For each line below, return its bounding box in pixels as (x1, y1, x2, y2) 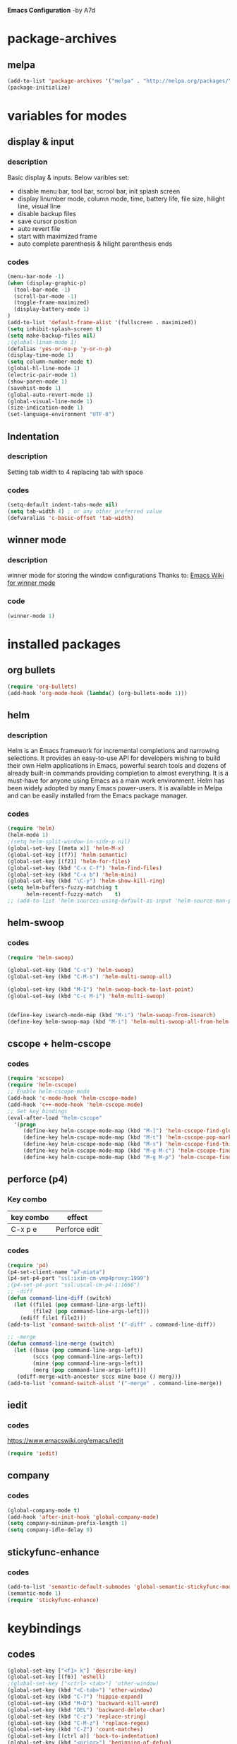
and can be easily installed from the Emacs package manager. (7, 791, 188, 800)
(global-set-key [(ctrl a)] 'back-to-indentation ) (7, 1733, 159, 1740)
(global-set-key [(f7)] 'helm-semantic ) (7, 851, 128, 858)
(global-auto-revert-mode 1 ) (7, 391, 93, 398)
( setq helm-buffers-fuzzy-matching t (7, 884, 119, 891)
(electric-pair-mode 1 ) (7, 372, 78, 379)
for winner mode (7, 579, 56, 587)
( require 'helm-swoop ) (7, 954, 74, 961)
